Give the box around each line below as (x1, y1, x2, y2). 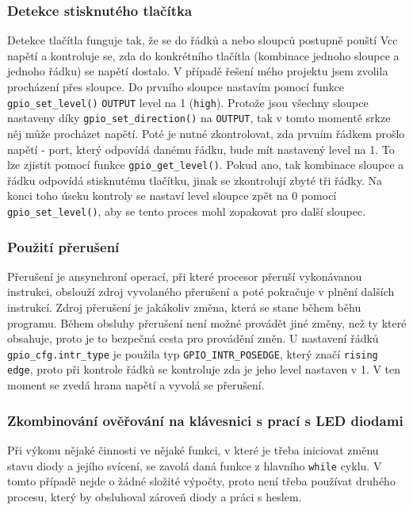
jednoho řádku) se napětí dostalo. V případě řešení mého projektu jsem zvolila (7, 63, 388, 79)
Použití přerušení (7, 236, 120, 256)
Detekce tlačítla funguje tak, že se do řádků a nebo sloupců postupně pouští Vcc (7, 32, 398, 48)
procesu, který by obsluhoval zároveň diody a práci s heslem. (7, 488, 302, 504)
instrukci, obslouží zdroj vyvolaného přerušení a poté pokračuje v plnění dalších (7, 283, 395, 300)
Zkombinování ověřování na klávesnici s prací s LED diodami (7, 410, 403, 430)
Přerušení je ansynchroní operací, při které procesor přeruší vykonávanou (7, 267, 362, 284)
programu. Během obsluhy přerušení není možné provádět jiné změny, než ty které (7, 314, 407, 331)
